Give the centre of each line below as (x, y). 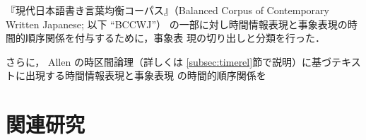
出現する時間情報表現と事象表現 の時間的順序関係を (146, 75)
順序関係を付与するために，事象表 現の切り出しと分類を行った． (175, 38)
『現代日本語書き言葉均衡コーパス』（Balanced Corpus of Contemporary (167, 10)
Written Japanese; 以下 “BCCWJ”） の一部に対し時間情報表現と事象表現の (177, 24)
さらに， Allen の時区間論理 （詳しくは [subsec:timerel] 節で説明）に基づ (169, 61)
